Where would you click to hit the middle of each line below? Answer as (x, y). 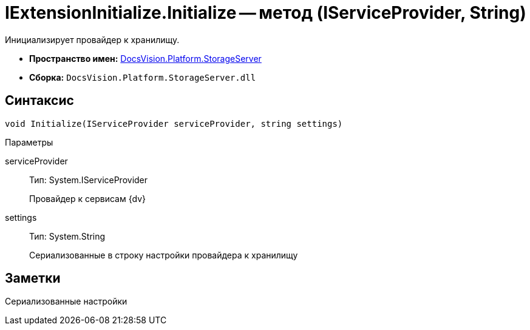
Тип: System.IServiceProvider (89, 180)
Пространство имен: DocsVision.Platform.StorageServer (145, 58)
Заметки (33, 278)
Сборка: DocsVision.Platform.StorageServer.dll (143, 77)
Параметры (29, 142)
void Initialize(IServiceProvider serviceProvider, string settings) (174, 123)
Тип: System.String (67, 236)
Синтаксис (39, 101)
